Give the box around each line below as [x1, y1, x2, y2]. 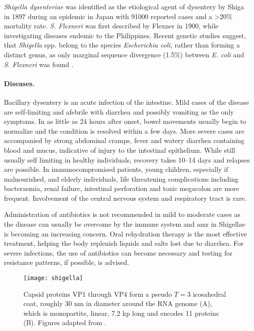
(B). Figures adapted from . [23, 317, 106, 328]
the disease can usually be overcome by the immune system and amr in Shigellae [4, 219, 245, 229]
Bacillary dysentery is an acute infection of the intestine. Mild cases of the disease [4, 96, 249, 107]
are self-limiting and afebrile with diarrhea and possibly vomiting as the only [4, 106, 234, 117]
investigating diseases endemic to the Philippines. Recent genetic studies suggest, [4, 30, 246, 40]
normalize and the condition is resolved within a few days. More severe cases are [4, 125, 245, 136]
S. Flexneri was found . [4, 59, 74, 69]
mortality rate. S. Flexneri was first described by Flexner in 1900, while [4, 21, 218, 31]
